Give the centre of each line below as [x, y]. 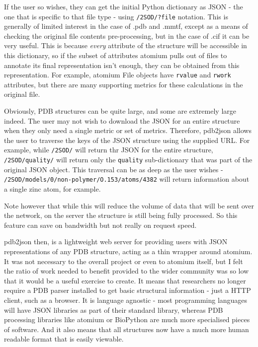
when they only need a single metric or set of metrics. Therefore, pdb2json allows [128, 130]
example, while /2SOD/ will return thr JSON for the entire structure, [109, 150]
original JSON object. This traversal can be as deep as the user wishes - [114, 169]
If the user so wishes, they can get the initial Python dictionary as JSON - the [124, 6]
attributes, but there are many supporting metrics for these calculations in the [124, 84]
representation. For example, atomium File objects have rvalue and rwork [118, 75]
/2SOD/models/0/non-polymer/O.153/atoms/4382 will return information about [127, 179]
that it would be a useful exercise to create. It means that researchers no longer [125, 280]
